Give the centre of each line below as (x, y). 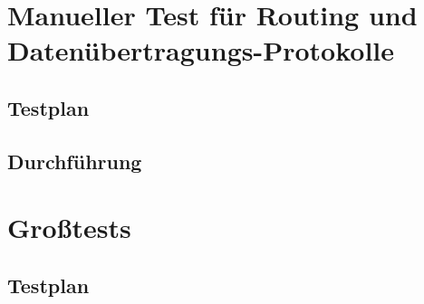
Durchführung (75, 161)
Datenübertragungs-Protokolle (201, 50)
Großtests (69, 228)
